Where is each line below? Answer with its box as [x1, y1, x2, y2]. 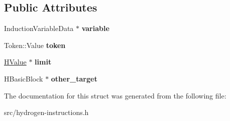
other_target [51, 73, 97, 83]
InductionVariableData [4, 23, 74, 33]
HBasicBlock [4, 73, 43, 83]
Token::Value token [4, 39, 66, 50]
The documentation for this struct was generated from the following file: [4, 90, 226, 100]
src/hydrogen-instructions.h [4, 107, 89, 117]
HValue [4, 56, 27, 67]
